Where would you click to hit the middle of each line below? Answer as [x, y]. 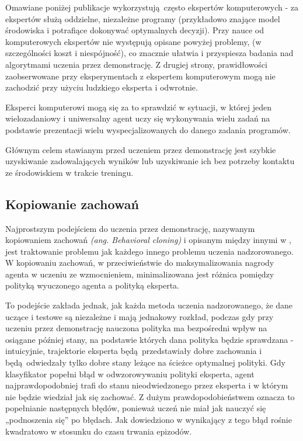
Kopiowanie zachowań [72, 204]
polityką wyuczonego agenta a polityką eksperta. [93, 285]
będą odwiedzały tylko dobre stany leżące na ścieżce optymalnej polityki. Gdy [145, 362]
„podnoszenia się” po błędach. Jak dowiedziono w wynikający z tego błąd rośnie [149, 420]
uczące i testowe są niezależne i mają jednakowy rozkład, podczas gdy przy [140, 316]
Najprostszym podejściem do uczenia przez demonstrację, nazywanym [130, 228]
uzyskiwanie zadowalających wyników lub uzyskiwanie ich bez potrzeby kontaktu [150, 161]
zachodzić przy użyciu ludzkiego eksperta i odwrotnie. [102, 87]
